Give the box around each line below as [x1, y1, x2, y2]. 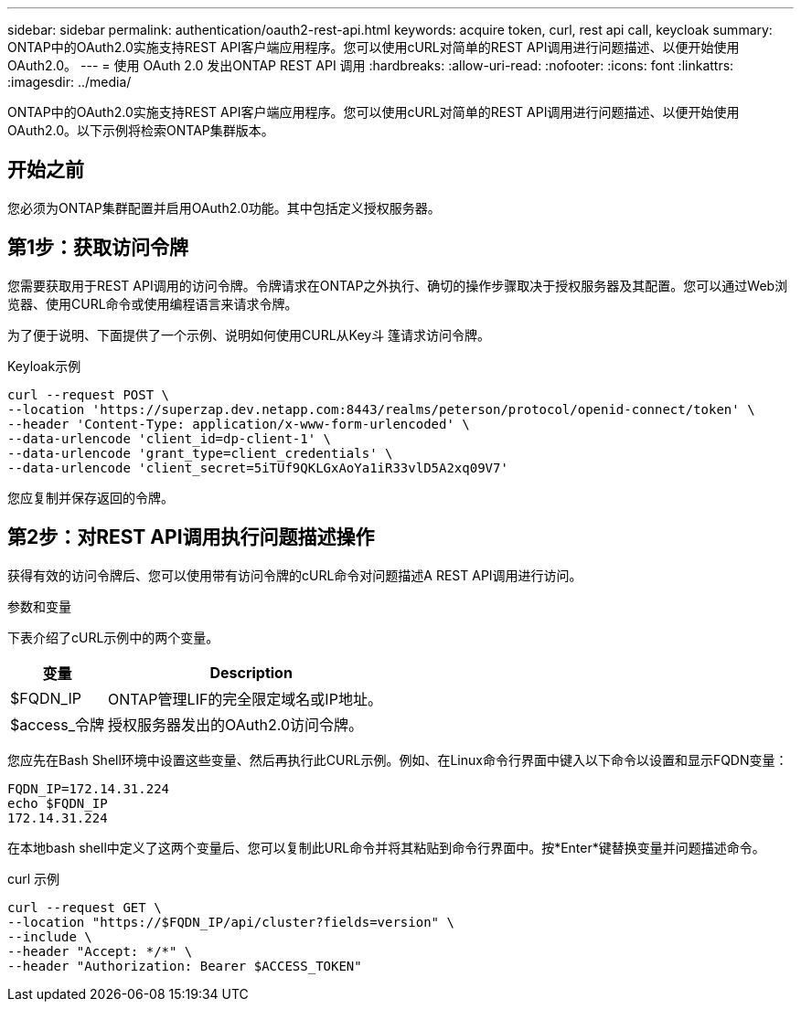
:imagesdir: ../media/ [7, 74, 132, 90]
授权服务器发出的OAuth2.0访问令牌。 [108, 715, 364, 734]
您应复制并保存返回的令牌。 [7, 489, 174, 505]
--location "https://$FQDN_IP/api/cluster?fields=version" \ [7, 914, 454, 929]
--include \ [7, 929, 92, 944]
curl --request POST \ [7, 387, 170, 402]
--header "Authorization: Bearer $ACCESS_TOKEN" [7, 958, 362, 973]
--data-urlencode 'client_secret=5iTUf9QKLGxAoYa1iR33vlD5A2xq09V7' [7, 460, 508, 475]
